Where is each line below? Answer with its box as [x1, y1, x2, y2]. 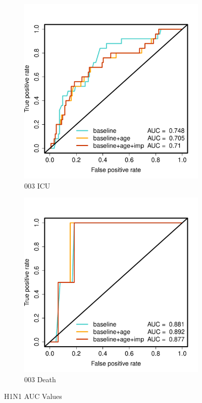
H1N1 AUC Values [4, 391, 62, 401]
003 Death [24, 374, 56, 384]
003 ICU [24, 180, 50, 191]
